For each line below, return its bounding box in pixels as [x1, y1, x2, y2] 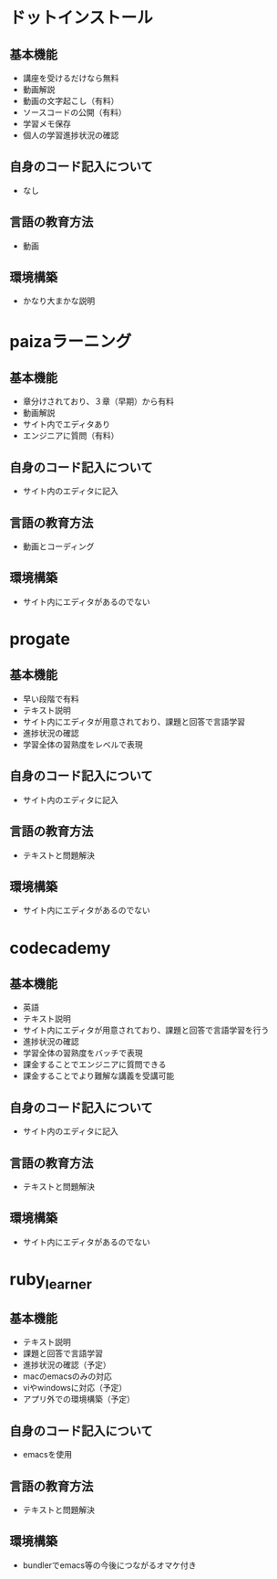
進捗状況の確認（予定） [22, 1360, 111, 1371]
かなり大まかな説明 [22, 295, 96, 306]
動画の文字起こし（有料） [22, 96, 119, 106]
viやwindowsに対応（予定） [22, 1383, 128, 1394]
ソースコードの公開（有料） [22, 107, 128, 118]
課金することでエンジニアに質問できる [22, 1059, 167, 1070]
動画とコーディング [22, 541, 95, 552]
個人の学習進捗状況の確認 [22, 130, 119, 141]
